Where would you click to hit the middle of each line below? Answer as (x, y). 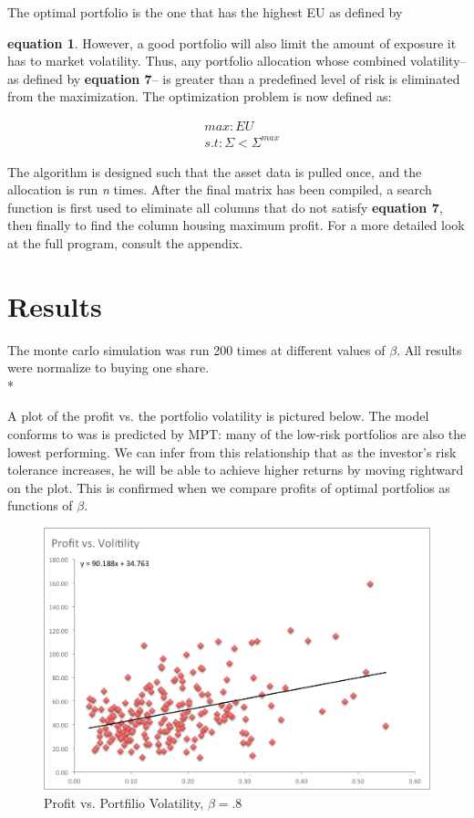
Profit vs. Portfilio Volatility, (124, 802)
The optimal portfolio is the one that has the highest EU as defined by (205, 12)
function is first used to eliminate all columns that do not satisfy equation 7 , (225, 207)
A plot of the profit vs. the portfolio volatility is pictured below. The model (218, 416)
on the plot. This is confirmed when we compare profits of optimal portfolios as (229, 487)
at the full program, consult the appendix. (125, 242)
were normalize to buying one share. (108, 367)
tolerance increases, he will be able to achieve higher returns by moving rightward (236, 470)
